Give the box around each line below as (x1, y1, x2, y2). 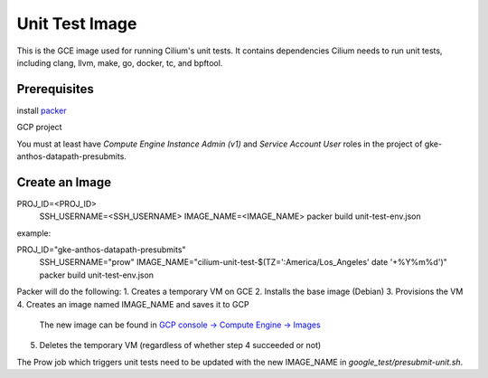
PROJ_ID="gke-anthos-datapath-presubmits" (16, 244, 186, 255)
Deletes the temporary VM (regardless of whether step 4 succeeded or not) (39, 340, 322, 351)
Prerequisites (16, 81, 94, 97)
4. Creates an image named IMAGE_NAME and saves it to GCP (16, 298, 249, 309)
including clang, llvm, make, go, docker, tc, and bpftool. (16, 57, 223, 68)
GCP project (16, 122, 62, 133)
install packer (16, 105, 67, 116)
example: (16, 227, 52, 239)
